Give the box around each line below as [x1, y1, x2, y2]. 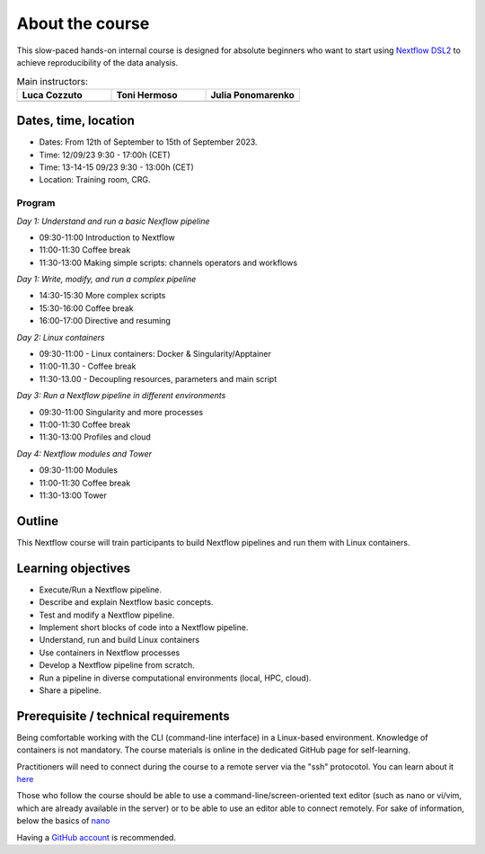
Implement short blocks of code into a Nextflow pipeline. [39, 621, 249, 633]
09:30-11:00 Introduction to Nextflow [39, 232, 175, 243]
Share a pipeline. [39, 684, 102, 696]
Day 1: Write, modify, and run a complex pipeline [16, 274, 197, 285]
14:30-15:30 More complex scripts [39, 290, 166, 301]
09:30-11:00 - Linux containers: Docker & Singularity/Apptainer [39, 349, 271, 360]
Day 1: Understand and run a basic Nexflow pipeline [16, 216, 210, 227]
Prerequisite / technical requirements [16, 708, 231, 724]
